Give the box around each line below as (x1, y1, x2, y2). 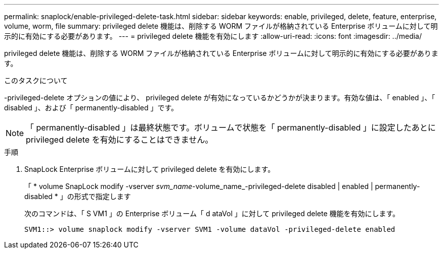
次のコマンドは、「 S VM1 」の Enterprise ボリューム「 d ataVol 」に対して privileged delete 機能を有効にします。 (24, 209, 400, 218)
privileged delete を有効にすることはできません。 (26, 135, 213, 145)
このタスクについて (4, 76, 68, 85)
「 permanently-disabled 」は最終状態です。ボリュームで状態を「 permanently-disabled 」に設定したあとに (26, 122, 436, 133)
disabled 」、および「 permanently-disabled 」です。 (4, 103, 179, 112)
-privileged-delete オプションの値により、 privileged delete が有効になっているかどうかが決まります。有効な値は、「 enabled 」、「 (4, 93, 435, 102)
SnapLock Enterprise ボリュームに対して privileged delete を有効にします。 (24, 165, 275, 173)
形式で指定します (74, 192, 131, 201)
